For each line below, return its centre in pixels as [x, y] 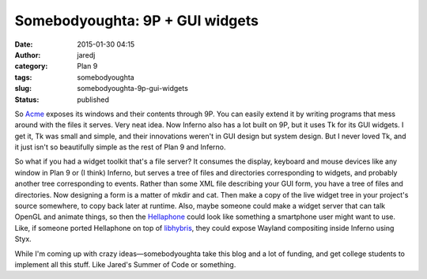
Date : [24, 44]
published [93, 100]
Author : [28, 55]
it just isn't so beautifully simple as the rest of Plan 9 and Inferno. [120, 147]
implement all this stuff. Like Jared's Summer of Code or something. [125, 264]
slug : [23, 89]
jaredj [86, 55]
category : [31, 66]
